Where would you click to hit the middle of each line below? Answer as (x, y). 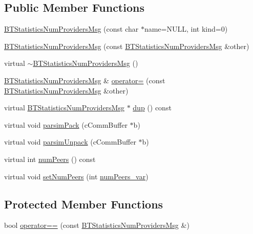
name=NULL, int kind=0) (186, 29)
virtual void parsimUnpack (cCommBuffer (70, 142)
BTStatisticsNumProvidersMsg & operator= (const (85, 80)
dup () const (152, 108)
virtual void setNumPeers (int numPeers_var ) (76, 176)
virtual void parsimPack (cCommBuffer (66, 124)
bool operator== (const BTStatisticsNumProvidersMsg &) (97, 225)
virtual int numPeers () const (50, 159)
